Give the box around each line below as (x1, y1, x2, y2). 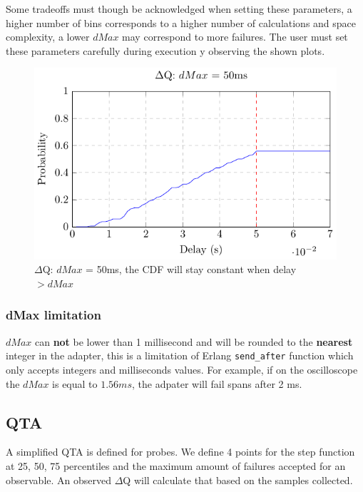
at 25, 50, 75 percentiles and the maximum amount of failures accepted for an (6, 458, 346, 473)
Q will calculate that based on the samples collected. (123, 472, 353, 487)
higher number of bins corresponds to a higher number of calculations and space (6, 15, 357, 30)
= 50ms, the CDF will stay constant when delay (86, 262, 297, 277)
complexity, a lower (6, 29, 90, 44)
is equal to (52, 376, 98, 391)
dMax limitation (6, 306, 101, 324)
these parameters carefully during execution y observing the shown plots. (6, 43, 325, 58)
